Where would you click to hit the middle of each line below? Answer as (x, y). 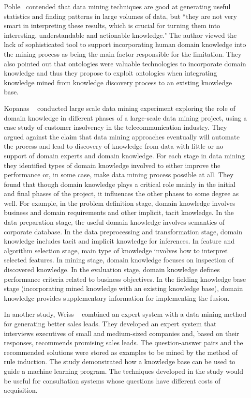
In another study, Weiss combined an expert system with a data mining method (125, 314)
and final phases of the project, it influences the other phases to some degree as (121, 193)
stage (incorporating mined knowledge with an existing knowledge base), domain (124, 288)
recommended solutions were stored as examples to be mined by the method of (121, 352)
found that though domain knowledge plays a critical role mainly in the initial (120, 184)
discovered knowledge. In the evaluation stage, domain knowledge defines (112, 269)
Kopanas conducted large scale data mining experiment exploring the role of (120, 108)
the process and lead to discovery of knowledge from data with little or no (114, 146)
